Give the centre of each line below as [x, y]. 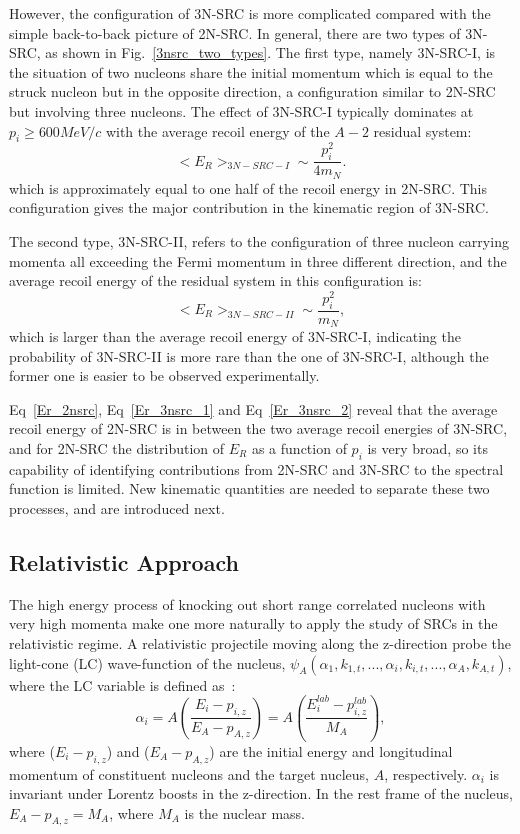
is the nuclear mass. [244, 812]
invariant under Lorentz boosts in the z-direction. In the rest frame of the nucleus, [261, 793]
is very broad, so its [427, 448]
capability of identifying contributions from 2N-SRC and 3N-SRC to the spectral [256, 468]
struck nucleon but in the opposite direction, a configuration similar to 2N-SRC [252, 91]
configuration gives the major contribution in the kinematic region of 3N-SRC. [249, 207]
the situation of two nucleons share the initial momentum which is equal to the [251, 71]
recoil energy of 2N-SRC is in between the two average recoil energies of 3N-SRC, [258, 428]
